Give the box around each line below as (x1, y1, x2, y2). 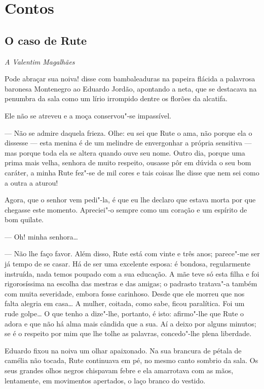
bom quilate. (5, 214, 44, 225)
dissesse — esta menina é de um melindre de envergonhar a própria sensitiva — (5, 137, 252, 148)
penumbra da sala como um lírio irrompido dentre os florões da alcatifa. (5, 93, 228, 104)
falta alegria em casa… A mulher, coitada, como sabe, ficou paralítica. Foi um (5, 298, 245, 309)
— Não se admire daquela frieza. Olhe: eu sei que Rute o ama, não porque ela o (5, 127, 252, 138)
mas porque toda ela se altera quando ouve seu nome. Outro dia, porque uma (5, 147, 245, 158)
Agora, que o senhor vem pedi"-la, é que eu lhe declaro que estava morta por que (5, 194, 256, 205)
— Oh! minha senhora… (5, 231, 78, 242)
